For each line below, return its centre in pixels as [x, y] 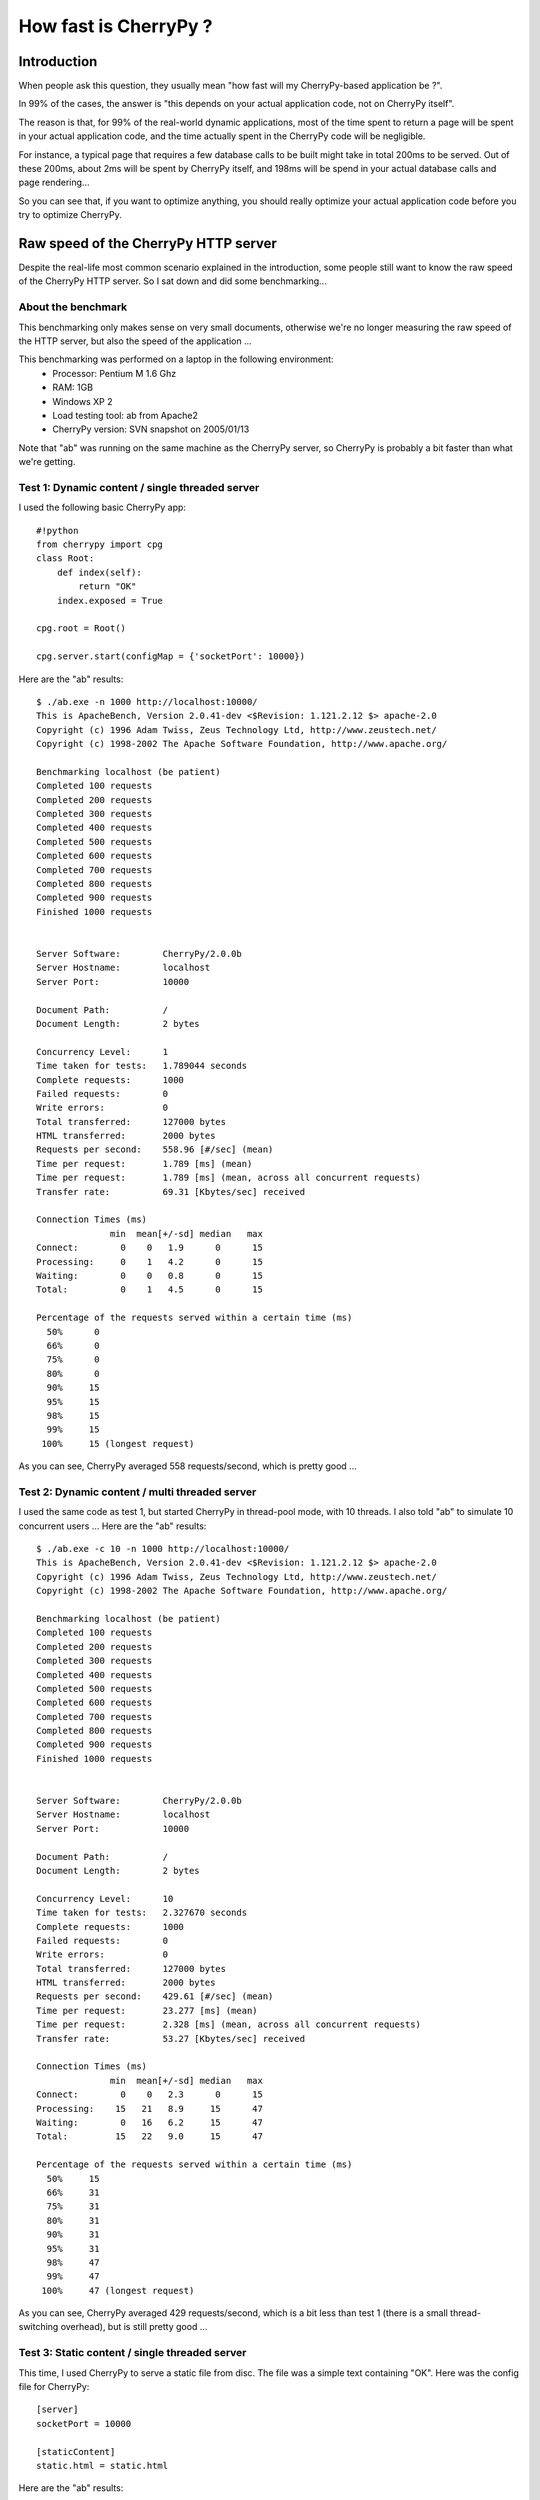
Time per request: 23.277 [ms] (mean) [147, 2010]
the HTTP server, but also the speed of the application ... [135, 341]
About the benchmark [73, 307]
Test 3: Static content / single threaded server [132, 2353]
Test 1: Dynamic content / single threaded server [139, 487]
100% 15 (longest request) [118, 1443]
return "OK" [107, 586]
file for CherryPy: [54, 2386]
